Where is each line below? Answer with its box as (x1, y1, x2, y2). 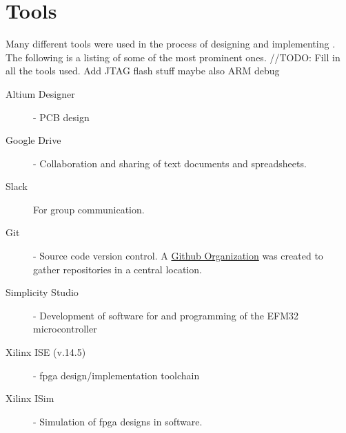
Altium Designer (6, 86, 75, 101)
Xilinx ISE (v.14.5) (6, 345, 86, 359)
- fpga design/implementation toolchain (33, 368, 200, 382)
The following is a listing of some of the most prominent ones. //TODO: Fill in (6, 50, 340, 64)
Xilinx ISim (6, 391, 54, 405)
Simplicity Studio (6, 285, 79, 299)
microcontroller (33, 321, 97, 336)
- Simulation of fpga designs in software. (33, 414, 203, 428)
